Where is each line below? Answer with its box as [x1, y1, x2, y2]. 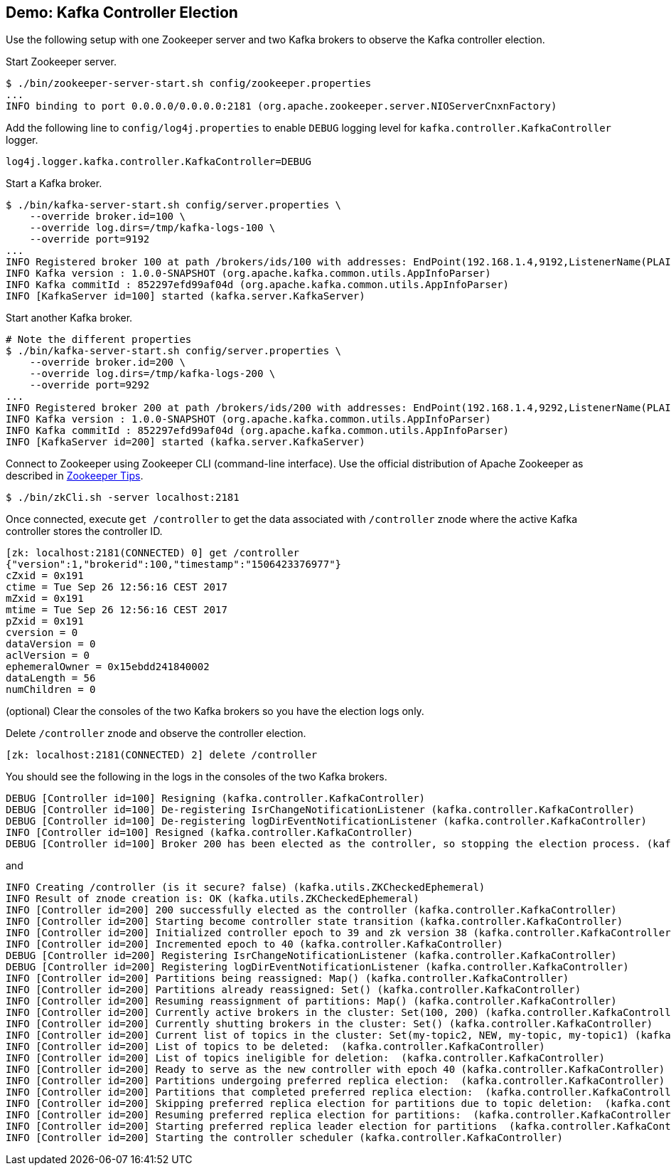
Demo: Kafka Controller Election [6, 4, 238, 21]
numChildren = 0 [6, 684, 96, 696]
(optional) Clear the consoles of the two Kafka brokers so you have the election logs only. [6, 705, 424, 718]
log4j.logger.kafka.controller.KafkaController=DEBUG [6, 156, 311, 168]
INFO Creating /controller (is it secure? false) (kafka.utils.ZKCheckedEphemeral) [6, 881, 485, 894]
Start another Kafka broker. [6, 312, 133, 324]
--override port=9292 [29, 379, 150, 391]
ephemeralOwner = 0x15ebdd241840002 [6, 661, 210, 673]
